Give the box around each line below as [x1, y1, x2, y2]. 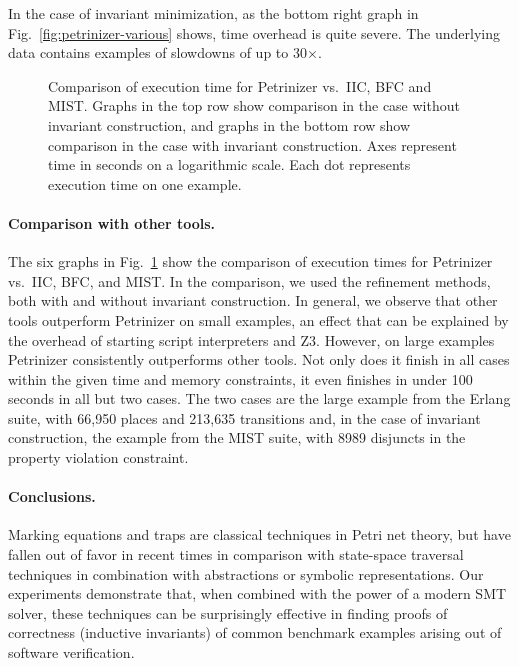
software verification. [8, 642, 135, 663]
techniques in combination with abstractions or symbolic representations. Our [8, 563, 484, 584]
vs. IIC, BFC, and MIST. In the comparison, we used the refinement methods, [8, 270, 491, 291]
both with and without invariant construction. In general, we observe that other [8, 290, 498, 311]
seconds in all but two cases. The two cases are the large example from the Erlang [8, 388, 511, 409]
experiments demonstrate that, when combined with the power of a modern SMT [8, 583, 507, 604]
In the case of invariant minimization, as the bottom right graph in [8, 3, 419, 23]
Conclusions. [8, 486, 96, 507]
